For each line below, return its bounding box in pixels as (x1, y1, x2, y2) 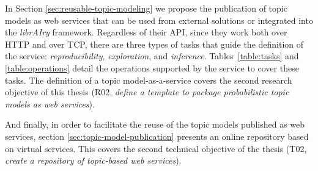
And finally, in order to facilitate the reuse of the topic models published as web (5, 118, 305, 131)
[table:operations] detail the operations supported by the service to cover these (5, 61, 299, 74)
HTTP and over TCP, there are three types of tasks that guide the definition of (5, 37, 304, 50)
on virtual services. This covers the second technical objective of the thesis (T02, (5, 142, 307, 155)
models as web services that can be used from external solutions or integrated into (5, 13, 313, 26)
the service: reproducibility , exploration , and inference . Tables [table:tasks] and (5, 49, 299, 62)
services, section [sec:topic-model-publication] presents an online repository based (5, 129, 309, 142)
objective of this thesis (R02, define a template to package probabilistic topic (5, 85, 289, 98)
